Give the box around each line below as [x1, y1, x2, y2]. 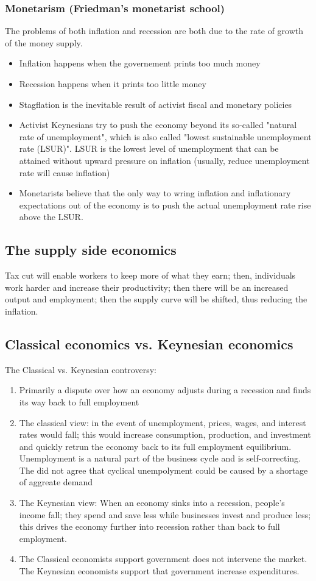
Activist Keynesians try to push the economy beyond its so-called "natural [19, 118, 297, 131]
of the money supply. [5, 36, 83, 49]
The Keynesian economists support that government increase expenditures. [19, 565, 300, 577]
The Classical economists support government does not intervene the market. [19, 552, 307, 565]
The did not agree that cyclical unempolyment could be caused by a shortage [19, 463, 308, 476]
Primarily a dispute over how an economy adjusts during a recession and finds [19, 383, 311, 396]
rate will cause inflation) [19, 166, 110, 179]
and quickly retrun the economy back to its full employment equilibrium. [19, 440, 292, 452]
